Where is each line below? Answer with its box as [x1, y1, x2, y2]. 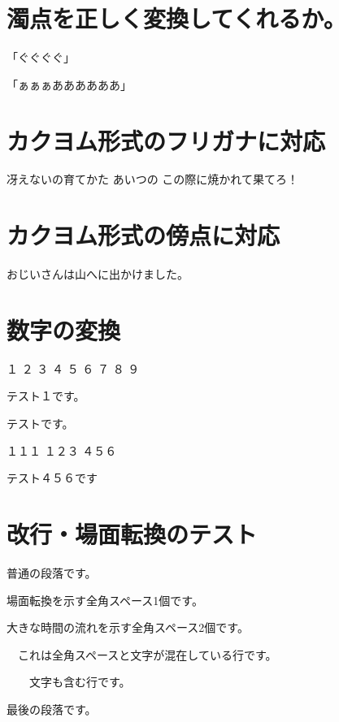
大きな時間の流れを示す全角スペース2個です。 [7, 619, 249, 636]
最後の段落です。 [7, 700, 97, 717]
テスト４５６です [7, 469, 98, 486]
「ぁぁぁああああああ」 [7, 76, 132, 93]
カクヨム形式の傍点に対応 [7, 218, 280, 252]
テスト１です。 [7, 387, 85, 404]
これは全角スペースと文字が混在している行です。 [17, 646, 277, 663]
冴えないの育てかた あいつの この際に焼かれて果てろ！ [7, 171, 298, 188]
